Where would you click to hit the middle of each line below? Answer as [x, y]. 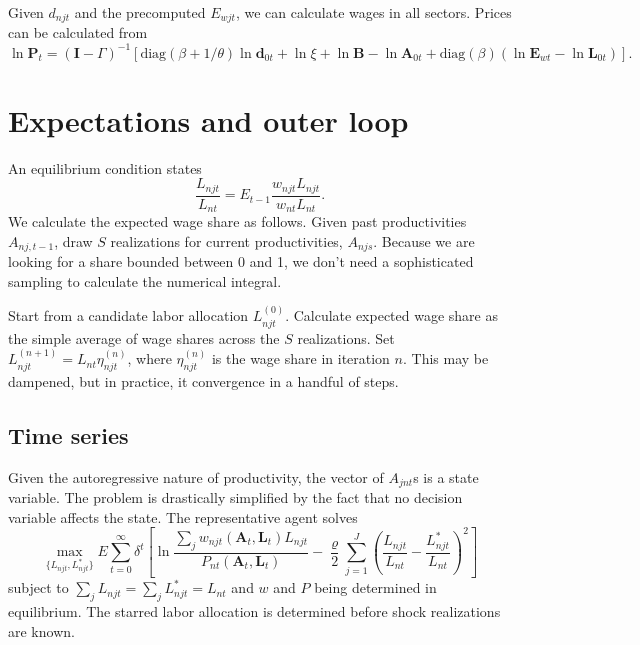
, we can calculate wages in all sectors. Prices [373, 12]
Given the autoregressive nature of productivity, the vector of [196, 476]
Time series [68, 434]
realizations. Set [346, 337]
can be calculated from [78, 32]
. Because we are [424, 240]
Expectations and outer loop [208, 119]
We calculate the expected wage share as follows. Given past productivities [237, 221]
